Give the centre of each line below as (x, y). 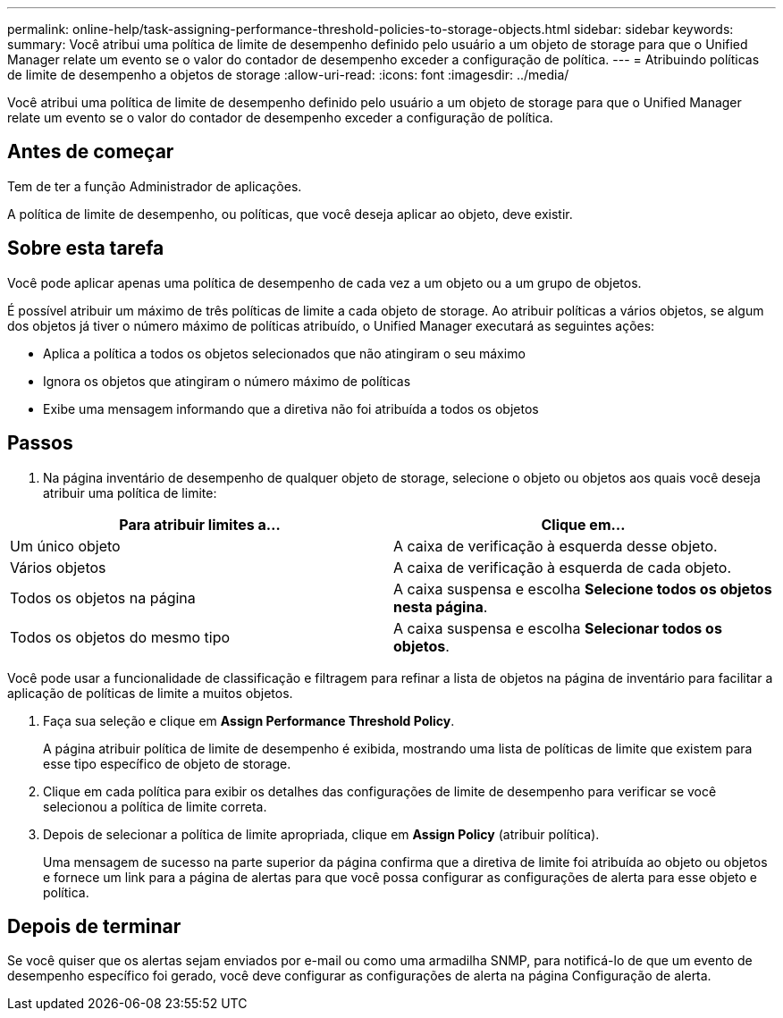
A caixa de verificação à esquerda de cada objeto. (562, 567)
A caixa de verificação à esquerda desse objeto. (556, 546)
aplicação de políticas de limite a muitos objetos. (150, 693)
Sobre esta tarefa (86, 248)
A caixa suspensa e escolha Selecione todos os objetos (583, 589)
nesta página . (441, 606)
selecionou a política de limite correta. (155, 806)
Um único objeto (65, 546)
